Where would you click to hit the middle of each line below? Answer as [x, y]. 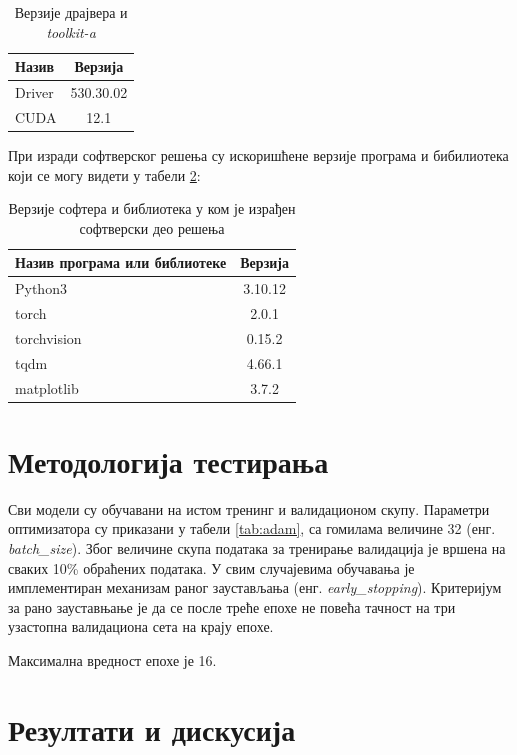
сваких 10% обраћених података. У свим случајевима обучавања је [211, 567]
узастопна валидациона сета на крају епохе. [141, 626]
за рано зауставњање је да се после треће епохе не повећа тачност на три [232, 606]
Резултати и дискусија [152, 728]
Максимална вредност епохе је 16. [112, 659]
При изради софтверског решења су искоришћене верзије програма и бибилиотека [258, 154]
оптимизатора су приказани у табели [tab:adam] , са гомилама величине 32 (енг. [252, 528]
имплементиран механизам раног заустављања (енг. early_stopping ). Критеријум [255, 587]
